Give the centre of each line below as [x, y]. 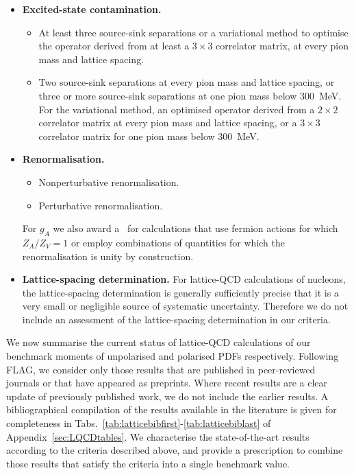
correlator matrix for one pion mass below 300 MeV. [149, 136]
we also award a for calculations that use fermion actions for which [195, 228]
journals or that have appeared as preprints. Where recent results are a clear [167, 383]
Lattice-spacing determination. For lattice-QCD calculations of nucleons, [184, 279]
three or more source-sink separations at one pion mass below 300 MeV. [190, 95]
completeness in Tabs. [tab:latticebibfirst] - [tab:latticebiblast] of [139, 423]
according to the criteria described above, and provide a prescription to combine [175, 450]
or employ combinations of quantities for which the [178, 242]
